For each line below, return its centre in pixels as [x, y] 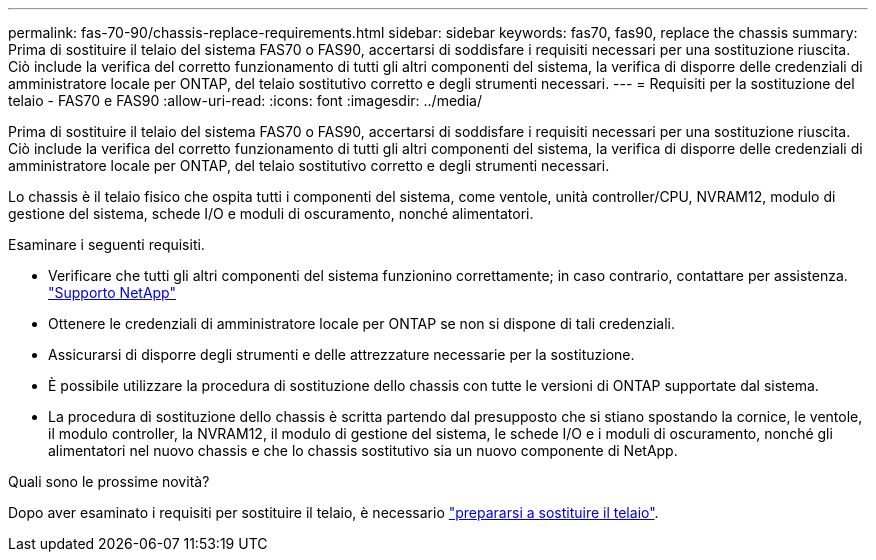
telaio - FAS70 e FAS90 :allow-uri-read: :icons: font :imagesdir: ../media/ [245, 100]
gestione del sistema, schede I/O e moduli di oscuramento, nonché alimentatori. [271, 213]
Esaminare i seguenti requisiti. [106, 244]
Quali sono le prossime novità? [109, 481]
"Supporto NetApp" [112, 292]
